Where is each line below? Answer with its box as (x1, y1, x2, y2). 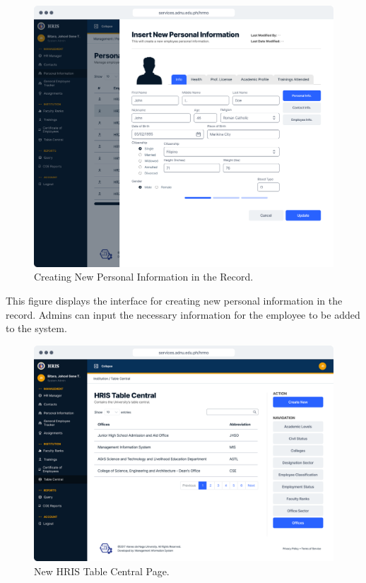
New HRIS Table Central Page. (34, 563, 170, 578)
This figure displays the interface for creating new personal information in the (6, 293, 343, 307)
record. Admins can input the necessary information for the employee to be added (6, 307, 360, 322)
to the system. (6, 321, 67, 336)
